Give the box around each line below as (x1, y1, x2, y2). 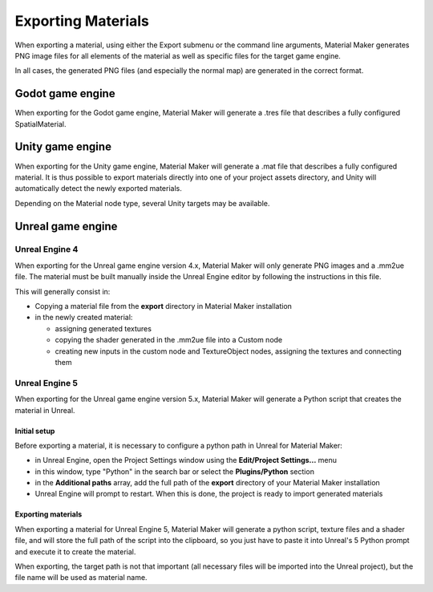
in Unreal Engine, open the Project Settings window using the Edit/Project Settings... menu (34, 456, 337, 465)
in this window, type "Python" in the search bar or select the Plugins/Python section (34, 466, 314, 476)
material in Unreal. (14, 405, 75, 415)
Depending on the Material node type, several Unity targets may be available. (14, 198, 270, 208)
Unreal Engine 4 (14, 244, 79, 255)
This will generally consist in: (14, 286, 111, 296)
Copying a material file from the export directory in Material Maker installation (34, 302, 293, 311)
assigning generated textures (55, 323, 152, 333)
